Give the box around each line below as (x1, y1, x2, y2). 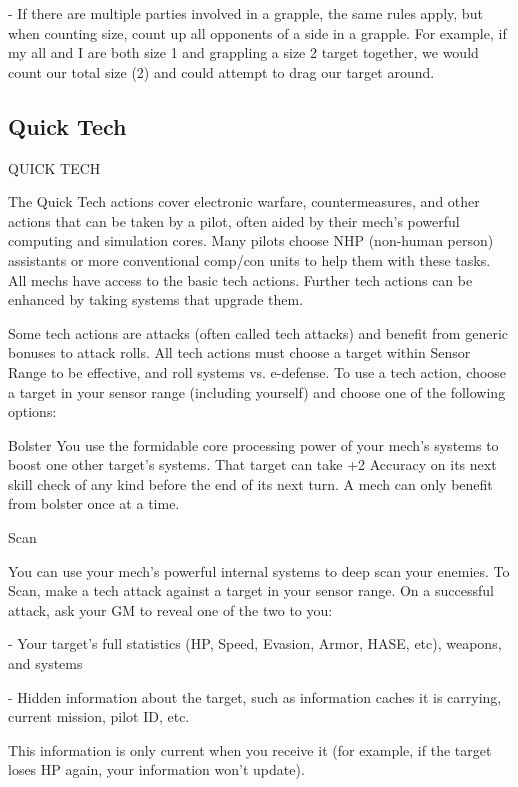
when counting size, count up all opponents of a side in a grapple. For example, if (8, 22, 507, 43)
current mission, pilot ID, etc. (8, 706, 190, 727)
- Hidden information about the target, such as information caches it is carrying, (8, 686, 502, 707)
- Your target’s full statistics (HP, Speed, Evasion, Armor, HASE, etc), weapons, (8, 633, 502, 654)
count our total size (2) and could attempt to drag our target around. (8, 61, 435, 82)
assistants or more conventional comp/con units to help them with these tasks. (8, 249, 491, 270)
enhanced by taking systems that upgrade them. (8, 289, 304, 310)
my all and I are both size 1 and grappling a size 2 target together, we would (8, 42, 479, 63)
